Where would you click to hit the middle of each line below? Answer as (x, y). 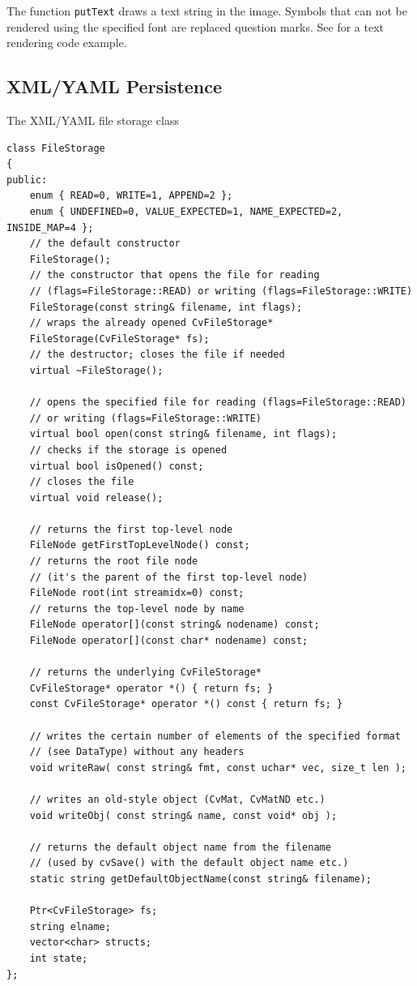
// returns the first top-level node (131, 529)
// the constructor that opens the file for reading (174, 275)
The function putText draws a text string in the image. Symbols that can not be (207, 11)
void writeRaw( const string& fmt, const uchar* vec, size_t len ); (218, 767)
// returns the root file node (114, 562)
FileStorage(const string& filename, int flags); (166, 307)
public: (27, 180)
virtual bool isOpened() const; (117, 466)
